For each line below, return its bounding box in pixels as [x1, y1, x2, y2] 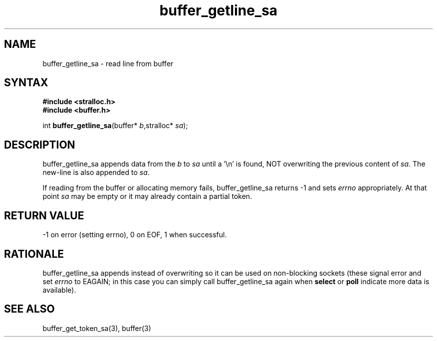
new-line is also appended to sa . [42, 168, 150, 177]
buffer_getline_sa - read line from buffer [42, 59, 174, 68]
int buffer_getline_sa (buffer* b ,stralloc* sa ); [42, 121, 188, 130]
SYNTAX [4, 76, 48, 89]
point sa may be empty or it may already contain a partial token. [42, 192, 252, 201]
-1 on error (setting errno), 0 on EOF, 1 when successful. [42, 230, 227, 239]
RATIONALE [4, 247, 64, 260]
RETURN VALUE [4, 209, 84, 222]
